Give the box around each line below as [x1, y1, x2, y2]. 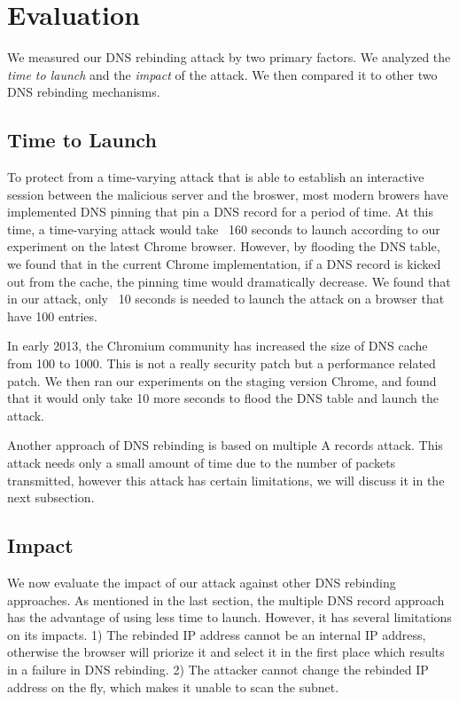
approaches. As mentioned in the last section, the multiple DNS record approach [7, 590, 445, 609]
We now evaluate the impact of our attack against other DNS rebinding [7, 573, 396, 591]
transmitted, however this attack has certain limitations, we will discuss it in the [7, 470, 445, 489]
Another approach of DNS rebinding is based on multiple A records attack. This [7, 436, 443, 454]
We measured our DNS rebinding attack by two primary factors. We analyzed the [7, 48, 451, 67]
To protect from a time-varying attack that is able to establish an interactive [7, 168, 424, 186]
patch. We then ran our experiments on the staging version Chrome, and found [7, 371, 437, 390]
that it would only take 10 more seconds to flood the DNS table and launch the [7, 389, 439, 407]
